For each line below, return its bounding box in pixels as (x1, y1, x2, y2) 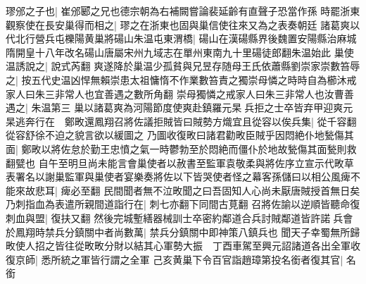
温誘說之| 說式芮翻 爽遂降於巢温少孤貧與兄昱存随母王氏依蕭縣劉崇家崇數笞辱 (6, 58, 360, 73)
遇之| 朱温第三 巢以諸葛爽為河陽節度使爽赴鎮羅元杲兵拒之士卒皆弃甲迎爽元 (6, 100, 353, 115)
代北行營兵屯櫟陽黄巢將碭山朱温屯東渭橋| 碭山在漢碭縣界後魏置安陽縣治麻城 (6, 31, 357, 46)
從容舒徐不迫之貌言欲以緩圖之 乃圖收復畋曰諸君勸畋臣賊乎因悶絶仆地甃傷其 (6, 128, 354, 142)
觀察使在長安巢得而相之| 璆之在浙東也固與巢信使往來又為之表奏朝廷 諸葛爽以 (6, 17, 360, 32)
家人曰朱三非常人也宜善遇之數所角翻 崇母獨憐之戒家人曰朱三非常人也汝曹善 (6, 86, 354, 101)
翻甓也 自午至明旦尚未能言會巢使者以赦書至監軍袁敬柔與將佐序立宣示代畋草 (6, 155, 354, 170)
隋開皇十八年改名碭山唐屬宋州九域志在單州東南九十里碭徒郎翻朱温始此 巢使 (6, 44, 354, 59)
